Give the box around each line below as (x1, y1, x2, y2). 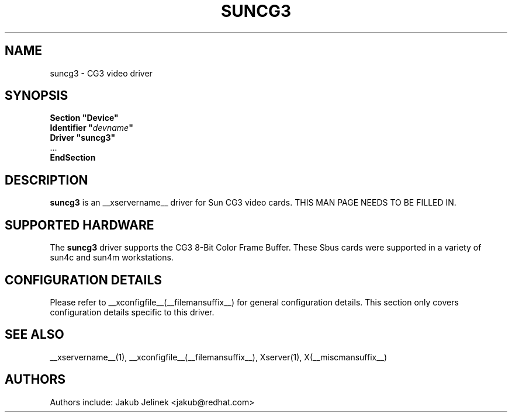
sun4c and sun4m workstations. (50, 252, 174, 263)
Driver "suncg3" (50, 133, 116, 143)
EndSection (50, 152, 96, 163)
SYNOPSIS (5, 88, 68, 103)
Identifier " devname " (50, 123, 133, 133)
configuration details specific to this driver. (50, 307, 215, 317)
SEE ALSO (5, 327, 64, 342)
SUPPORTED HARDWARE (5, 217, 154, 232)
